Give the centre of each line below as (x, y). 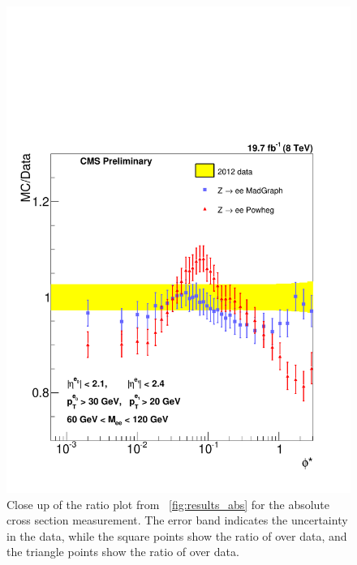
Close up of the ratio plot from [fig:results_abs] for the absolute (168, 504)
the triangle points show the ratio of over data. (123, 552)
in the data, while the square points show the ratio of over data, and (177, 535)
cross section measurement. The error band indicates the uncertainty (177, 520)
